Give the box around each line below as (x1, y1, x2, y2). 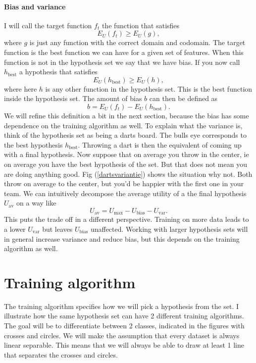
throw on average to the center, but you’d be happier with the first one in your (4, 178, 244, 189)
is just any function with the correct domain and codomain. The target (29, 37, 246, 48)
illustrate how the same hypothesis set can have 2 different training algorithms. (4, 311, 244, 321)
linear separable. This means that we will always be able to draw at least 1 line (4, 340, 245, 350)
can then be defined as (149, 93, 218, 104)
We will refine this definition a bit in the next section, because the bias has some (4, 110, 249, 120)
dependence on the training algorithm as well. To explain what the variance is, (4, 120, 243, 130)
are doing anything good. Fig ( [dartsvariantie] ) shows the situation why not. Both (4, 168, 253, 179)
